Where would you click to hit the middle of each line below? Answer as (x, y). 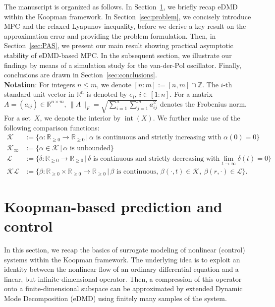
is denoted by (107, 94)
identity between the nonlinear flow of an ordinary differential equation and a (121, 269)
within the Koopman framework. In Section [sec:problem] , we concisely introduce (128, 16)
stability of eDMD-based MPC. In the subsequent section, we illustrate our (118, 55)
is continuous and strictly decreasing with (157, 158)
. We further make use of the (196, 118)
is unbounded (90, 148)
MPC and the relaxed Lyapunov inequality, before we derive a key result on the (125, 26)
